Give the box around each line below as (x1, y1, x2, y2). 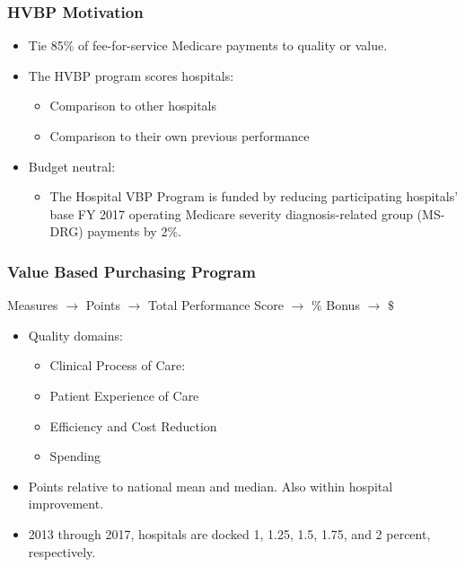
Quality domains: (28, 325, 123, 344)
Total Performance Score (148, 296, 284, 315)
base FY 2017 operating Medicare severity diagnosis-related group (49, 204, 413, 223)
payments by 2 (87, 222, 168, 241)
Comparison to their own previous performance (49, 127, 310, 145)
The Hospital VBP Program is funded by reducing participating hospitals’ (49, 187, 459, 206)
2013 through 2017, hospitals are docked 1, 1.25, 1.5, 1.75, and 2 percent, (28, 524, 431, 543)
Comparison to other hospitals (49, 96, 217, 115)
